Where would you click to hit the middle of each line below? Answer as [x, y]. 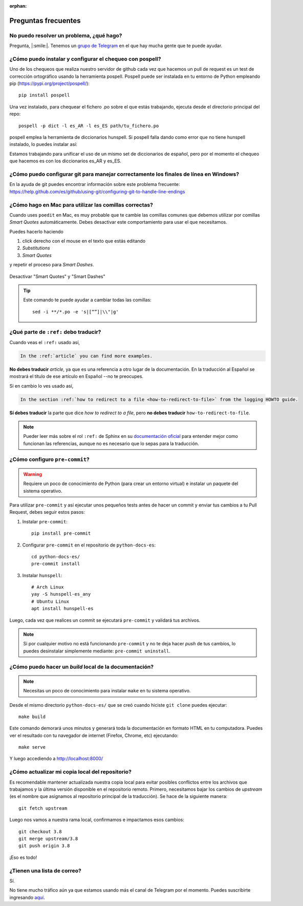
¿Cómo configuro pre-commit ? [49, 459]
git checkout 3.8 [40, 831]
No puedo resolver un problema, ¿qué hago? [66, 35]
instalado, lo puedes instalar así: [44, 144]
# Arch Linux [48, 587]
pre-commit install [56, 564]
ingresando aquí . [27, 897]
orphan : [18, 6]
